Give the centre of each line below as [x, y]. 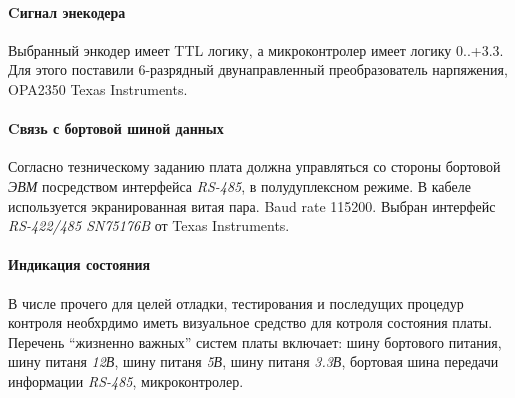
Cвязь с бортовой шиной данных [116, 128]
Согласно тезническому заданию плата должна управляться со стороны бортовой [254, 166]
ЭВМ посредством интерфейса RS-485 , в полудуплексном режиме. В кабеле [239, 185]
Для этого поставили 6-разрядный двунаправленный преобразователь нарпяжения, [258, 69]
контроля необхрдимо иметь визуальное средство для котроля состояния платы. [250, 322]
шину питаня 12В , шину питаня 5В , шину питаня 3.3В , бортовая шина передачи [253, 361]
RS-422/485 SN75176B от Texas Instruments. [149, 225]
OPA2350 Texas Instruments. [98, 88]
